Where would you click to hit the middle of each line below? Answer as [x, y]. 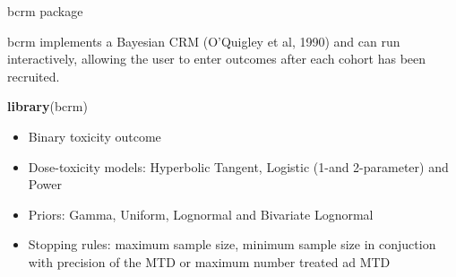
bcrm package [45, 11]
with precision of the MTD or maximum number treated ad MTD [209, 261]
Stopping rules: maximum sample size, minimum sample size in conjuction [232, 244]
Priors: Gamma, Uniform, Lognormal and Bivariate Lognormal [201, 214]
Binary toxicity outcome [95, 136]
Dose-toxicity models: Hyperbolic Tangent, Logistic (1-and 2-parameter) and [238, 166]
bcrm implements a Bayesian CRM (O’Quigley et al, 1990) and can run [204, 41]
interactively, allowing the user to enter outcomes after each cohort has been [217, 59]
